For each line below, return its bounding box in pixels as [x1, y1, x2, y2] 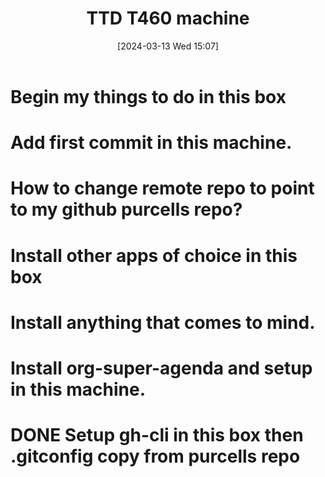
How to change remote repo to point [10, 177, 315, 200]
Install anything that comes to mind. [10, 311, 316, 334]
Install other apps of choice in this [10, 244, 298, 267]
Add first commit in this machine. [10, 132, 293, 154]
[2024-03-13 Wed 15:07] [117, 40, 219, 52]
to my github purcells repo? [10, 198, 243, 221]
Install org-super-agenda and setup [10, 357, 313, 379]
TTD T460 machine [86, 7, 250, 30]
